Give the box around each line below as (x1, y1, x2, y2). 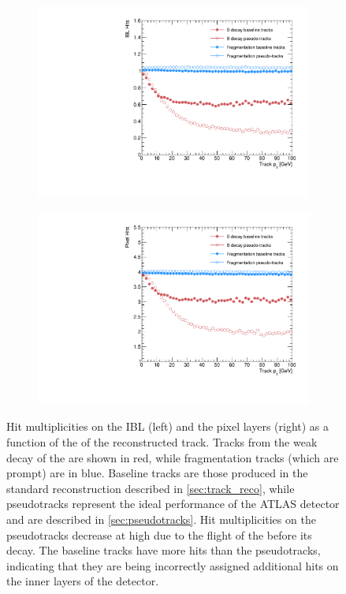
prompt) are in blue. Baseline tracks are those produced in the (6, 465, 308, 481)
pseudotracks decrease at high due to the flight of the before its (6, 526, 312, 543)
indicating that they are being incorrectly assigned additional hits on (6, 557, 339, 573)
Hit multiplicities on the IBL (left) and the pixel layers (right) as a (6, 418, 329, 435)
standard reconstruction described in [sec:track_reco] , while (6, 480, 295, 496)
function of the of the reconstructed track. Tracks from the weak (6, 434, 318, 450)
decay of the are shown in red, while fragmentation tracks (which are (6, 449, 339, 465)
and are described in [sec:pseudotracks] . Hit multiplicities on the (6, 510, 316, 527)
